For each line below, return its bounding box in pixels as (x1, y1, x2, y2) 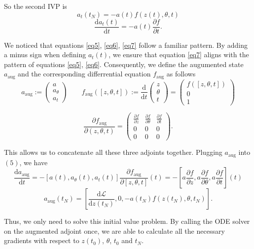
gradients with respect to (4, 235, 79, 246)
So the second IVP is (4, 1, 67, 11)
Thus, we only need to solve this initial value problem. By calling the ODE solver (4, 216, 250, 226)
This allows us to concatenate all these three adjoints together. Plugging (4, 147, 222, 157)
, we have (19, 157, 48, 167)
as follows (166, 69, 196, 79)
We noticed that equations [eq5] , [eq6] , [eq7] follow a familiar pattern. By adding (4, 39, 248, 50)
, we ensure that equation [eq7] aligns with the (109, 49, 249, 60)
